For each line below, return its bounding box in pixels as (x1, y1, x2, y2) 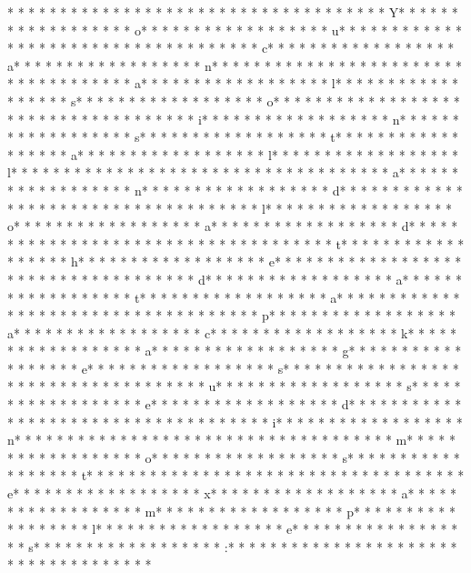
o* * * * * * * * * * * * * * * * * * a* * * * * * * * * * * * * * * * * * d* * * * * (7, 216, 458, 236)
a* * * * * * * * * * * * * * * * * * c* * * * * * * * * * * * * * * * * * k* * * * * (7, 323, 457, 342)
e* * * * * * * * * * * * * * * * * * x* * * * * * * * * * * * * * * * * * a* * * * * (7, 484, 457, 503)
